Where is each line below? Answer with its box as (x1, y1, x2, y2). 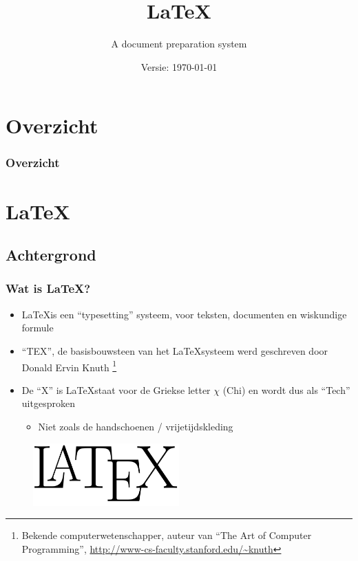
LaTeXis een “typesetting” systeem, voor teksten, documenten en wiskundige (21, 307, 347, 321)
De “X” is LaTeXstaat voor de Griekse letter (21, 382, 211, 397)
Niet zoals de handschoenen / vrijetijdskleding (38, 419, 233, 433)
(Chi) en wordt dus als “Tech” (222, 382, 350, 397)
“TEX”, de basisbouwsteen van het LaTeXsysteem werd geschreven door (21, 343, 328, 357)
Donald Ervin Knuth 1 (21, 357, 117, 374)
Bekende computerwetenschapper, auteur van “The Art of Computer (21, 528, 312, 542)
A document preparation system (111, 36, 247, 51)
